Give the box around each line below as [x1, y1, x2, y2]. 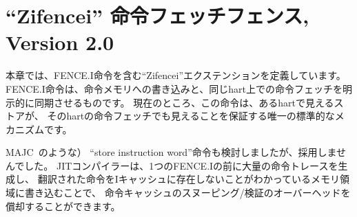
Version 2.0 [6, 28, 114, 56]
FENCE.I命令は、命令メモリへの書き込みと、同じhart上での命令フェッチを [6, 81, 343, 95]
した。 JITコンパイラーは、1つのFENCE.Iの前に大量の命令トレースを [24, 158, 338, 172]
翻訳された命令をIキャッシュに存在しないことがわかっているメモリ [37, 172, 340, 186]
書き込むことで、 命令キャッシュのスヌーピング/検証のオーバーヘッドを [24, 185, 351, 200]
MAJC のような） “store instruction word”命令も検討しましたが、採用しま [6, 145, 337, 159]
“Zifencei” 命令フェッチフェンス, [6, 1, 309, 30]
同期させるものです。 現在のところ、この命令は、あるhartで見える [34, 95, 334, 109]
